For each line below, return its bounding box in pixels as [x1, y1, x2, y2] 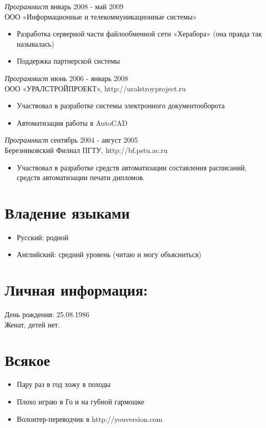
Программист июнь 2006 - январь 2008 [5, 72, 128, 83]
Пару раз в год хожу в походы [16, 379, 111, 390]
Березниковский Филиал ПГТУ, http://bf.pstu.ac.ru [5, 144, 168, 155]
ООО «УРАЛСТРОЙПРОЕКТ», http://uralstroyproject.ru [5, 83, 186, 93]
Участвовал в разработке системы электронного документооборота [16, 100, 225, 111]
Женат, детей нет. [5, 319, 60, 329]
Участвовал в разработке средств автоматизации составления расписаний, [16, 162, 247, 172]
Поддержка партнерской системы [16, 55, 120, 66]
